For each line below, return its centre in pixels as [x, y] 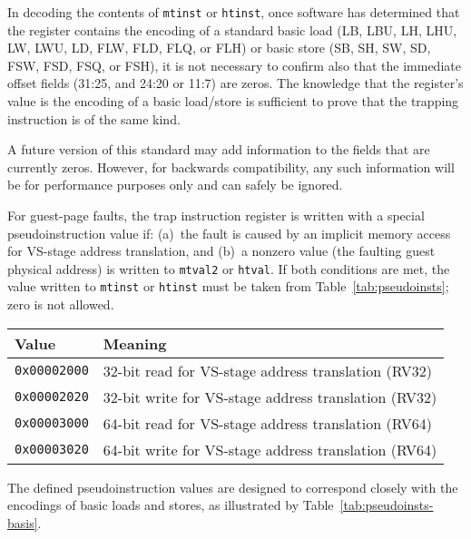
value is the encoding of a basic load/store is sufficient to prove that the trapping [233, 101]
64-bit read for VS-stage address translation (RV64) [267, 423]
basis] [23, 522]
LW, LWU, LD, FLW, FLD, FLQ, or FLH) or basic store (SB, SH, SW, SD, [219, 48]
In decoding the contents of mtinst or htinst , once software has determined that [234, 12]
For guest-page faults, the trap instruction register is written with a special [216, 215]
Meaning [135, 343]
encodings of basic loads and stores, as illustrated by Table [171, 505]
